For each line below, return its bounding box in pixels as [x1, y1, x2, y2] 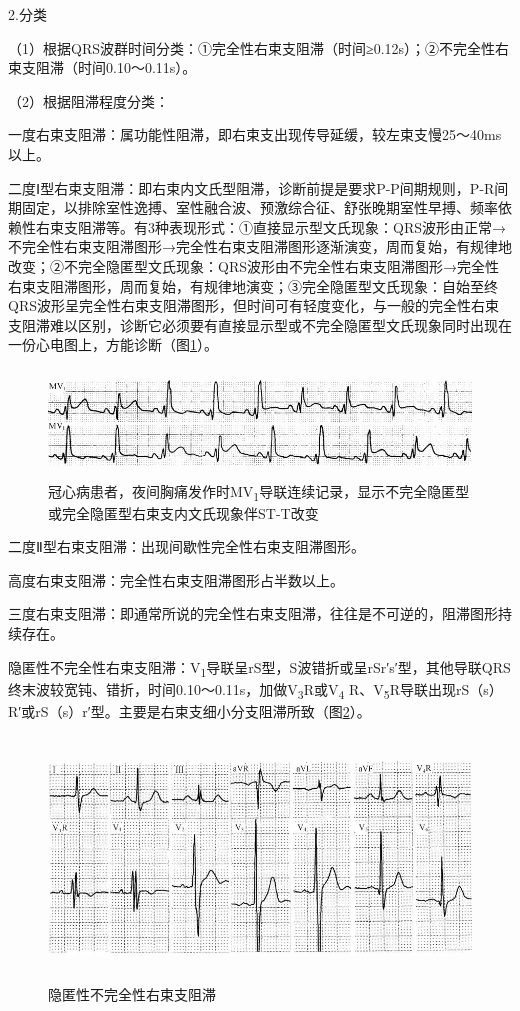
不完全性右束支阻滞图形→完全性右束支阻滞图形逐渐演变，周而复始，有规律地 [8, 236, 512, 257]
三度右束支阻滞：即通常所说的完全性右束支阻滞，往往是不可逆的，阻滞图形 [8, 603, 498, 624]
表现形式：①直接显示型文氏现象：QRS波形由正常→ [168, 216, 506, 237]
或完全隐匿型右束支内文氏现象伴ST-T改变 [48, 502, 319, 523]
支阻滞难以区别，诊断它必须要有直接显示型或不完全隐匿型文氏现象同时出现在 [8, 314, 512, 335]
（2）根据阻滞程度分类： [8, 90, 169, 111]
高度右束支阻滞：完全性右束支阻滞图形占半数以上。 [8, 569, 344, 590]
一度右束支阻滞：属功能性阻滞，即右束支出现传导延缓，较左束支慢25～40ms [8, 124, 502, 145]
